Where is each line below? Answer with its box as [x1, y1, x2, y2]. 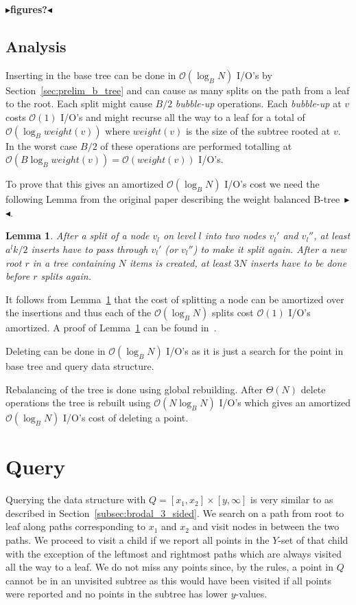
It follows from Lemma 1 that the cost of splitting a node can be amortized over [5, 291, 344, 306]
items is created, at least [129, 255, 231, 269]
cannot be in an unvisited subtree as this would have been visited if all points [5, 573, 331, 587]
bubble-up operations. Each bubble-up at [175, 96, 342, 111]
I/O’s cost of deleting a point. [63, 410, 189, 425]
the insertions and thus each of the [5, 305, 152, 320]
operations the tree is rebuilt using [5, 395, 151, 410]
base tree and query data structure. [5, 358, 154, 373]
